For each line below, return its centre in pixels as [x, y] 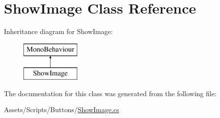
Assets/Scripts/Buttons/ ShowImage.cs [62, 110]
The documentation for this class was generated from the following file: [110, 93]
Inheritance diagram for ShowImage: [58, 31]
